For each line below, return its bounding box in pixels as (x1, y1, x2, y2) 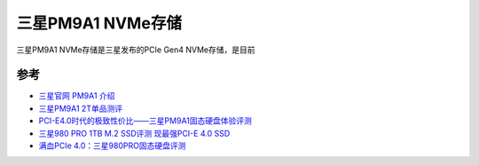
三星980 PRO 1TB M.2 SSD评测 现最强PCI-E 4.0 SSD (38, 128, 231, 138)
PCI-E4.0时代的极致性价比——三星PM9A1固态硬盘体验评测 (38, 115, 253, 126)
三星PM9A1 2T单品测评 (38, 103, 123, 114)
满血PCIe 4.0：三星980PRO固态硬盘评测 (38, 140, 186, 151)
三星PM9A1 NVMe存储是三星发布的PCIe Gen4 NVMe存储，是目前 (16, 44, 256, 55)
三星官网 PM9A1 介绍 (38, 90, 115, 101)
